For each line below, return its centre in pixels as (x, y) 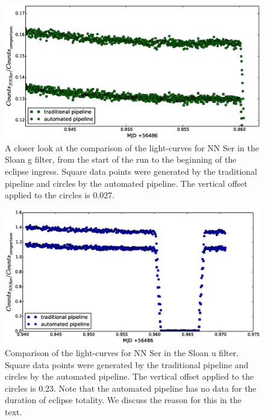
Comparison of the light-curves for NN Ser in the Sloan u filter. (122, 352)
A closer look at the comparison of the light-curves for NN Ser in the (132, 147)
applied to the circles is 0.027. (60, 195)
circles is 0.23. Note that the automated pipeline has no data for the (131, 388)
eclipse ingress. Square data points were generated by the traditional (131, 171)
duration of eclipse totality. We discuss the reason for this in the (123, 400)
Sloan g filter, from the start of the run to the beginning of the (121, 159)
